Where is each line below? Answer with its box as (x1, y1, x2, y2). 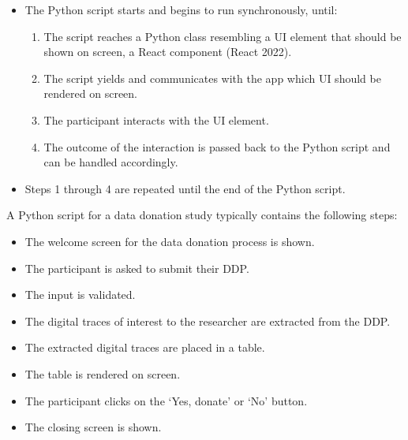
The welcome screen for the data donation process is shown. (24, 233, 315, 249)
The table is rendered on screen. (24, 365, 181, 382)
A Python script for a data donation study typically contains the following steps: (6, 207, 398, 223)
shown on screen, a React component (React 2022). (43, 43, 292, 60)
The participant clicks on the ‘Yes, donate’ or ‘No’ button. (24, 392, 308, 408)
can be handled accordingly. (43, 154, 178, 170)
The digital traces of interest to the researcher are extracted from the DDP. (24, 312, 391, 329)
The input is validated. (24, 286, 136, 303)
